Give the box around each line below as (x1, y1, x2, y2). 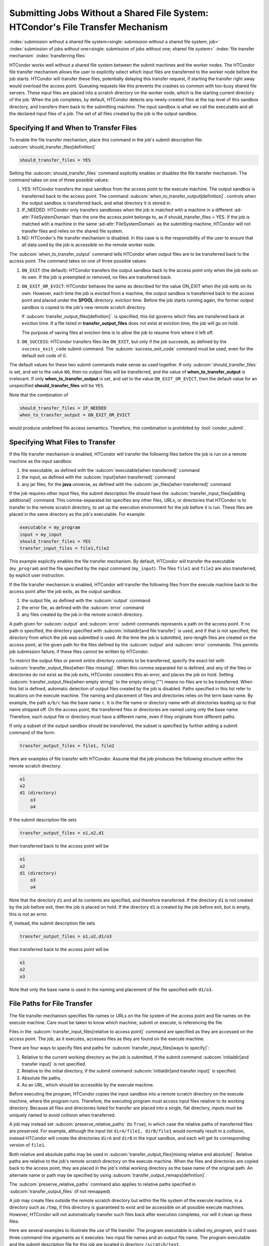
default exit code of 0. (21, 352, 67, 358)
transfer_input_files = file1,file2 (19, 546, 110, 551)
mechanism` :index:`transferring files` (9, 53, 87, 59)
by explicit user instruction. (9, 572, 65, 578)
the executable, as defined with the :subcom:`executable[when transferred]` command (21, 467, 200, 473)
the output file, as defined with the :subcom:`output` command (21, 598, 150, 604)
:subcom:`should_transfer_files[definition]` (9, 144, 96, 150)
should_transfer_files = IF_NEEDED (19, 405, 107, 411)
